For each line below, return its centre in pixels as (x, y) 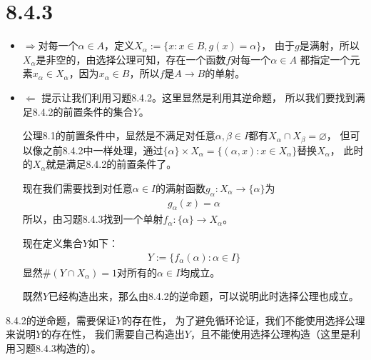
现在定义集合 (52, 242)
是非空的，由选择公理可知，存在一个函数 (131, 59)
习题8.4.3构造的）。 (58, 347)
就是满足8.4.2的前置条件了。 (111, 164)
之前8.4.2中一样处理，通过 (103, 150)
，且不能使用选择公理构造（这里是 (270, 334)
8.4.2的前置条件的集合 (83, 111)
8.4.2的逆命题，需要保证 (61, 320)
